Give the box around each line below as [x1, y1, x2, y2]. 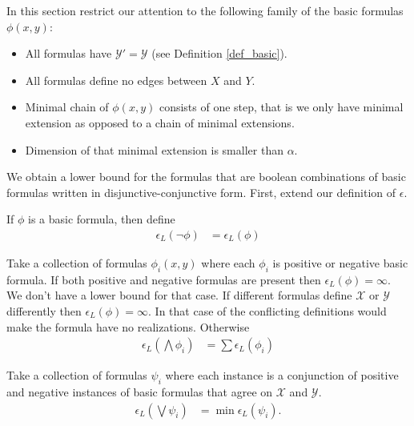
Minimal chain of [25, 98, 109, 115]
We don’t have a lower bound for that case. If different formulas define [6, 287, 352, 303]
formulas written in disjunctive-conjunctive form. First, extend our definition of [6, 183, 396, 200]
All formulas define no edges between [25, 71, 207, 88]
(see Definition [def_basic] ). [151, 45, 287, 62]
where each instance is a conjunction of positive [165, 367, 399, 384]
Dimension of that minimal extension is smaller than [25, 141, 283, 158]
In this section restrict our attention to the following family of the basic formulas [6, 2, 404, 18]
